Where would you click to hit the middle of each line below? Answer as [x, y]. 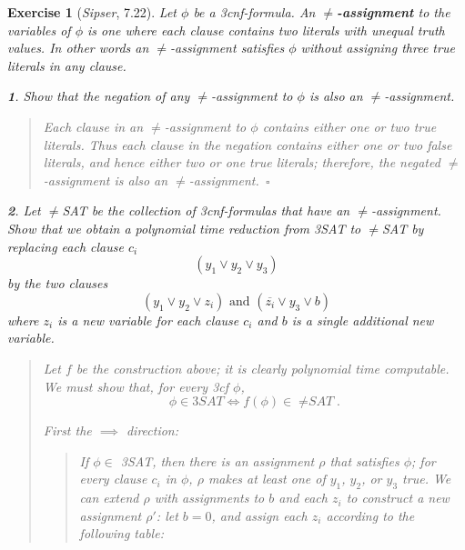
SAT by [403, 228]
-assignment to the [394, 12]
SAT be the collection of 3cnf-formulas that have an [206, 210]
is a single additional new [363, 320]
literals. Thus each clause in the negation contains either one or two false [248, 144]
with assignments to [209, 498]
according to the [370, 515]
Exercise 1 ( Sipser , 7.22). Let [92, 12]
